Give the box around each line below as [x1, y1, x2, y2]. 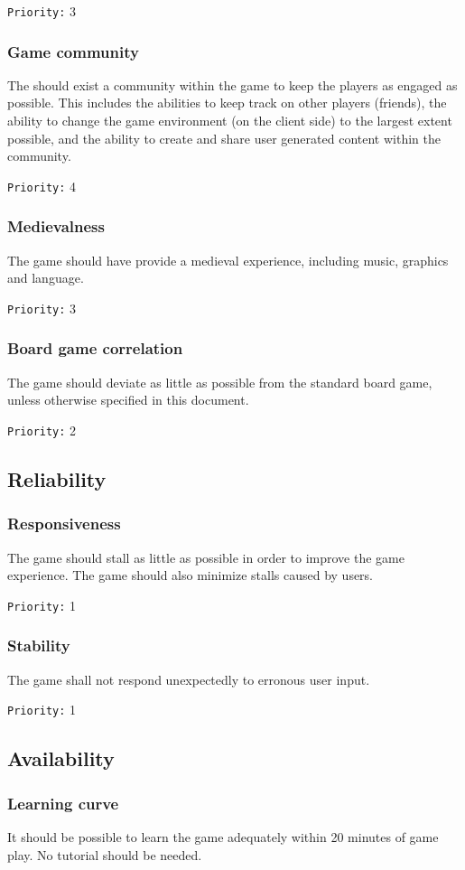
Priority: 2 [7, 420, 77, 439]
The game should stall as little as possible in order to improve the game [7, 547, 405, 566]
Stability [7, 634, 70, 657]
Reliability [7, 465, 107, 493]
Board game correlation [7, 337, 183, 360]
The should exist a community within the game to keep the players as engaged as [7, 75, 458, 94]
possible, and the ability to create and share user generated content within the [7, 128, 441, 147]
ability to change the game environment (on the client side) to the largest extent [7, 111, 452, 130]
